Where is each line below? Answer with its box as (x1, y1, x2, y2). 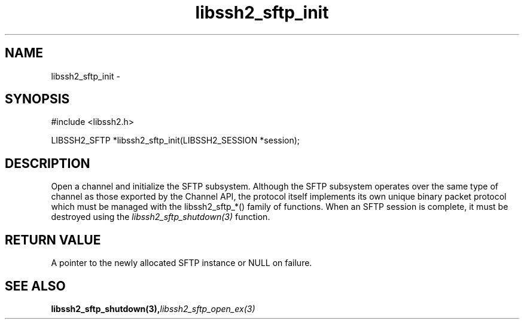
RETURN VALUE (5, 232, 101, 247)
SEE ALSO (5, 278, 66, 294)
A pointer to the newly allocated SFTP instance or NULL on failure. (51, 258, 312, 268)
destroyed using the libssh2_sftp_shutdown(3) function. (51, 212, 270, 222)
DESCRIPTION (5, 155, 90, 171)
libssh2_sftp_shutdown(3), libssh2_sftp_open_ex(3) (51, 303, 255, 314)
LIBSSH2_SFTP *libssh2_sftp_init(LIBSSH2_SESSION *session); (51, 135, 300, 146)
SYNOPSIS (5, 91, 70, 107)
